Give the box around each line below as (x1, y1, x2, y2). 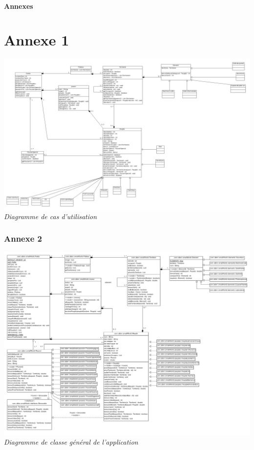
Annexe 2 (4, 232, 42, 244)
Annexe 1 (4, 29, 69, 49)
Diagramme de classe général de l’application (4, 437, 138, 447)
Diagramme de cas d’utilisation (4, 211, 97, 222)
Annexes (4, 1, 33, 11)
